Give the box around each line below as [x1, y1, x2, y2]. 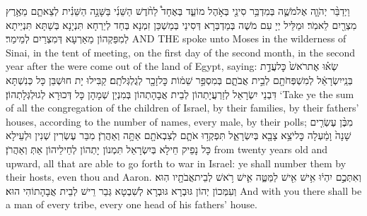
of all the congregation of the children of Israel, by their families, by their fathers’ [6, 100, 359, 115]
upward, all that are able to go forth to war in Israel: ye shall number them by [6, 155, 346, 170]
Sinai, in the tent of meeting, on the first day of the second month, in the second [6, 44, 356, 59]
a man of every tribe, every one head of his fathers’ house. [6, 197, 257, 212]
